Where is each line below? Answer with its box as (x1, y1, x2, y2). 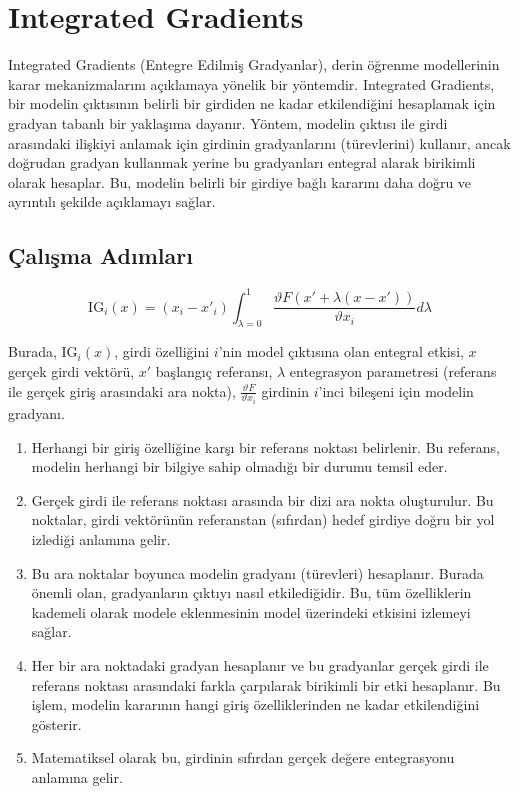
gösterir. (31, 713, 82, 734)
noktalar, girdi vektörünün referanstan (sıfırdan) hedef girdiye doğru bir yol (31, 509, 495, 530)
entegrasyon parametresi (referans (289, 360, 497, 381)
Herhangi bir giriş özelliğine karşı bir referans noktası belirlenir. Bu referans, (31, 436, 500, 457)
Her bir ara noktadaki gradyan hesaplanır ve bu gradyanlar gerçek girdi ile (31, 654, 489, 675)
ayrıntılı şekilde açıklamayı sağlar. (8, 191, 216, 212)
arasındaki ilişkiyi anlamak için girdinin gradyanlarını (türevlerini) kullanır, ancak (8, 132, 511, 153)
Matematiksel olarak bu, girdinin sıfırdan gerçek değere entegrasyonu (31, 747, 455, 768)
